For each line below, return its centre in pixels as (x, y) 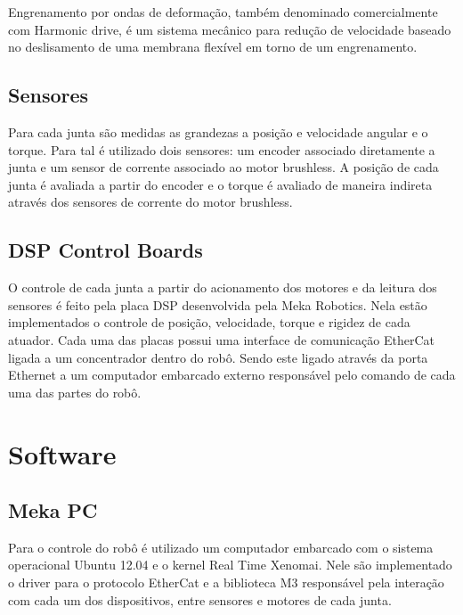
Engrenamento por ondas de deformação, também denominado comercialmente (223, 12)
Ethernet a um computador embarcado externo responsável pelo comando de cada (232, 375)
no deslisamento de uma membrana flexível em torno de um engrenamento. (213, 47)
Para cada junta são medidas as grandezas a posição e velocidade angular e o (218, 131)
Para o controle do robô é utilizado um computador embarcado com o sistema (221, 547)
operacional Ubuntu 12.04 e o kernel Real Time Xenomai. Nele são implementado (230, 565)
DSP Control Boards (106, 250)
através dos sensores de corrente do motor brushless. (150, 202)
